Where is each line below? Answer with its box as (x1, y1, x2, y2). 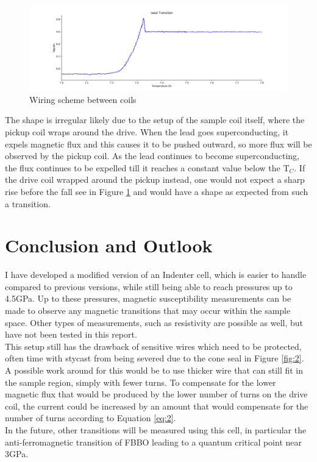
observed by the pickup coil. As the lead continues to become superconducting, (5, 149, 299, 162)
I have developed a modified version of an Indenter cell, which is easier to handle (5, 268, 307, 281)
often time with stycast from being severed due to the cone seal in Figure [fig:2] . (5, 352, 304, 364)
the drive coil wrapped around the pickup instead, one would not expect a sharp (5, 173, 305, 186)
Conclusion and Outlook (5, 233, 213, 258)
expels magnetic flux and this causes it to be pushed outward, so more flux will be (5, 137, 312, 150)
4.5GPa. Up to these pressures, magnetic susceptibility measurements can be (5, 292, 291, 305)
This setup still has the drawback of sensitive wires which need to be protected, (5, 339, 302, 352)
